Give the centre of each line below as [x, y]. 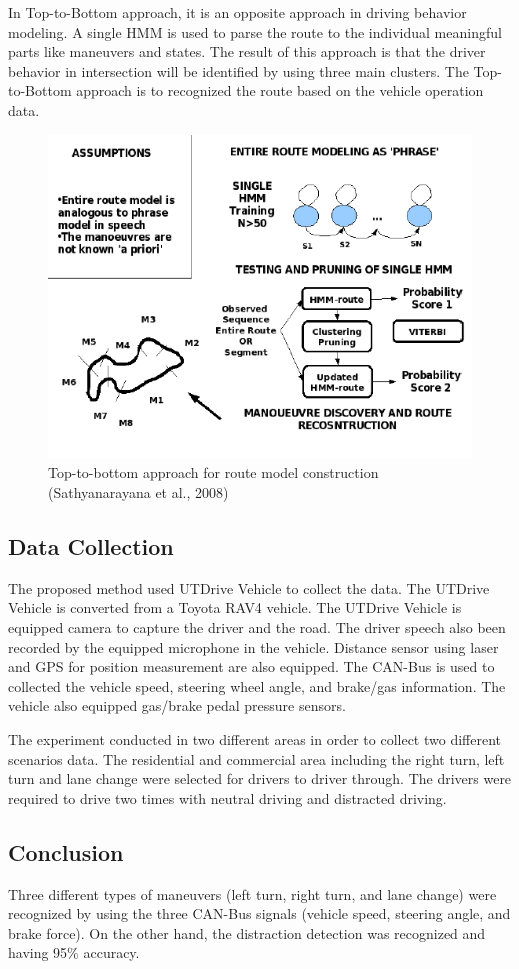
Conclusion [66, 851]
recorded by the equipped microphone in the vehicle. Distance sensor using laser [253, 646]
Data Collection [91, 546]
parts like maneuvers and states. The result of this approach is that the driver [247, 51]
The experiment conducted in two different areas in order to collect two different [254, 738]
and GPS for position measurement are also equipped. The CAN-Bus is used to [251, 666]
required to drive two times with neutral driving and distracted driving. [227, 797]
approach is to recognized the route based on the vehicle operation [280, 90]
